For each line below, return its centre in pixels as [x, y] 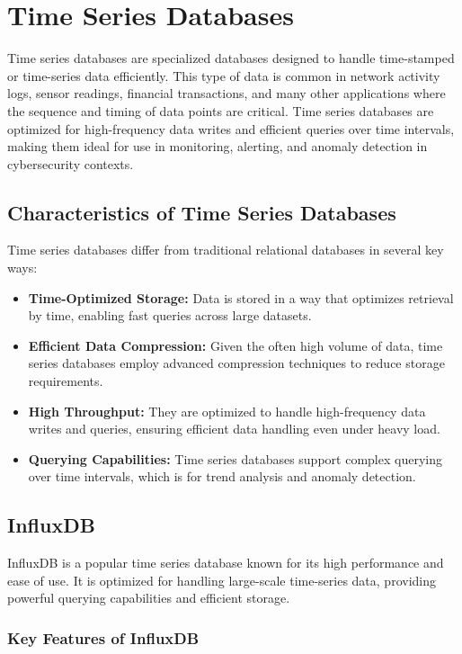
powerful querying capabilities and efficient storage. [149, 598]
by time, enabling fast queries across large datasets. [170, 315]
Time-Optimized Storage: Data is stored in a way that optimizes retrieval [241, 297]
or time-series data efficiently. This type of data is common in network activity [224, 75]
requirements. [66, 381]
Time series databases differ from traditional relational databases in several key [226, 250]
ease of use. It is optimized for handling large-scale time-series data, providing [222, 580]
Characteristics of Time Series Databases [202, 212]
